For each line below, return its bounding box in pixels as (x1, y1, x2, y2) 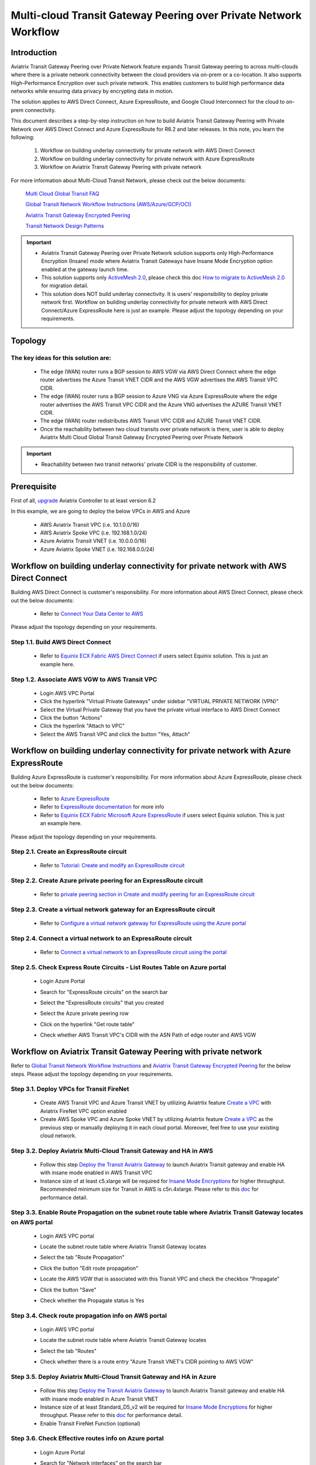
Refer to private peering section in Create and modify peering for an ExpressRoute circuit (40, 891, 255, 898)
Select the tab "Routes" (40, 1347, 97, 1354)
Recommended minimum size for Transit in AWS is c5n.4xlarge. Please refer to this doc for (40, 1185, 259, 1193)
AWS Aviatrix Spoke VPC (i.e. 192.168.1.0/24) (40, 529, 147, 536)
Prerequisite (11, 481, 57, 492)
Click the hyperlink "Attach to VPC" (40, 723, 125, 730)
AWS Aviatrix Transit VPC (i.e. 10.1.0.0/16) (40, 521, 140, 528)
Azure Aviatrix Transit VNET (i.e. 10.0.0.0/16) (40, 537, 147, 544)
